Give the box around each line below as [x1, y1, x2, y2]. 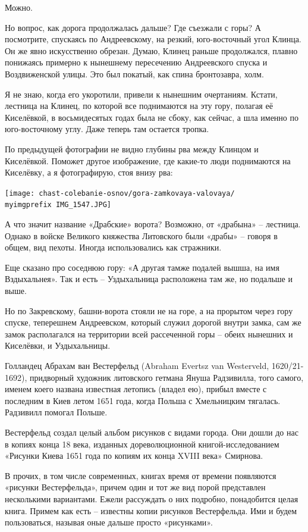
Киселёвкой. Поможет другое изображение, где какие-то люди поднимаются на [5, 154, 291, 167]
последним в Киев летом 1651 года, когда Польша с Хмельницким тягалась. [5, 394, 281, 406]
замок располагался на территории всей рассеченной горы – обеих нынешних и [5, 327, 293, 340]
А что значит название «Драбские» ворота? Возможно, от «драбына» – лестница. [5, 218, 301, 230]
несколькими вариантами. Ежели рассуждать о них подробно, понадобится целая [5, 492, 298, 505]
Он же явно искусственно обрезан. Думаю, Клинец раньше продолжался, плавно [5, 44, 298, 57]
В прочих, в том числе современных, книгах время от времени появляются [5, 469, 276, 481]
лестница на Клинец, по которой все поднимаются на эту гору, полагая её [5, 99, 273, 112]
